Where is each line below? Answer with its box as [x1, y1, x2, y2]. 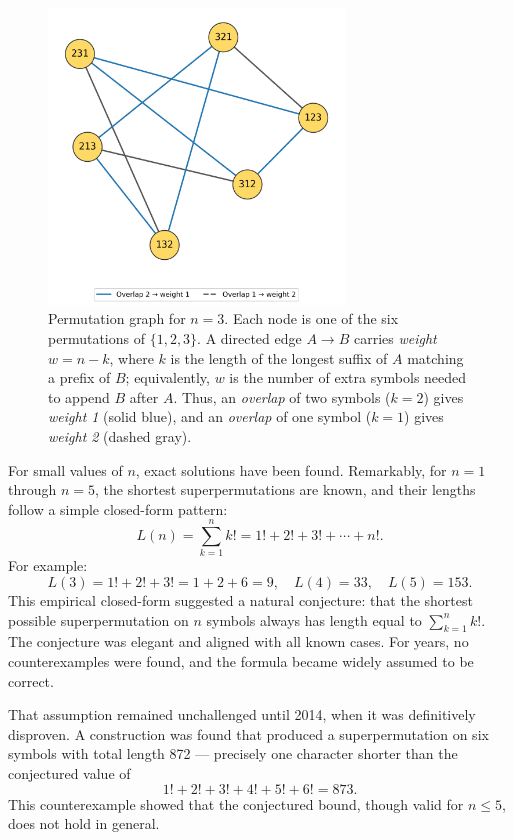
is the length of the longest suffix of [170, 347, 388, 368]
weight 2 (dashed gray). [48, 425, 192, 446]
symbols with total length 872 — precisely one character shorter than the [8, 743, 458, 764]
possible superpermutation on [8, 609, 189, 630]
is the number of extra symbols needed [229, 367, 467, 388]
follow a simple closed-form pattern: [8, 498, 228, 519]
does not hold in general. [8, 813, 160, 834]
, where [109, 347, 154, 368]
